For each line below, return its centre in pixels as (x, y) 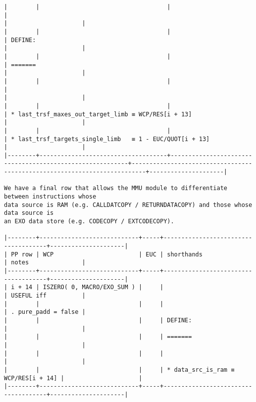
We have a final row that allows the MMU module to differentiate (116, 188)
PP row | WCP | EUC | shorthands (107, 254)
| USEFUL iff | (45, 295)
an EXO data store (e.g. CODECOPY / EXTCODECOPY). (89, 222)
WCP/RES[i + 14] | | (73, 378)
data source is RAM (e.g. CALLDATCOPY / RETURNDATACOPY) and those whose (128, 205)
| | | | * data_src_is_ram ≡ (119, 370)
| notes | (45, 263)
